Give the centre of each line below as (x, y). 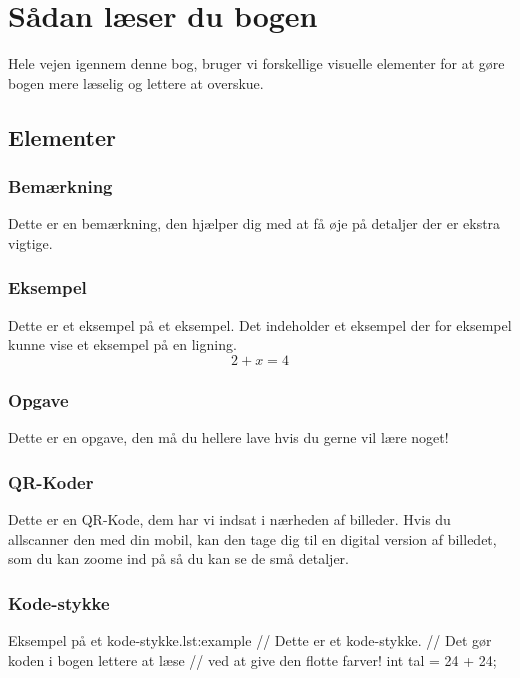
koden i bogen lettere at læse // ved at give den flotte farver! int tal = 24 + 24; (252, 659)
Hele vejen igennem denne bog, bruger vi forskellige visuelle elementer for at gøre (256, 63)
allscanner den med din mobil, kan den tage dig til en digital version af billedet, (252, 538)
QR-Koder (51, 481)
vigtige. (30, 242)
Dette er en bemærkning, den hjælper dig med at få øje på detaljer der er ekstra (254, 223)
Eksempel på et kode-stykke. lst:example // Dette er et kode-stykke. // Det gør (250, 639)
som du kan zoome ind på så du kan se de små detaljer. (178, 558)
